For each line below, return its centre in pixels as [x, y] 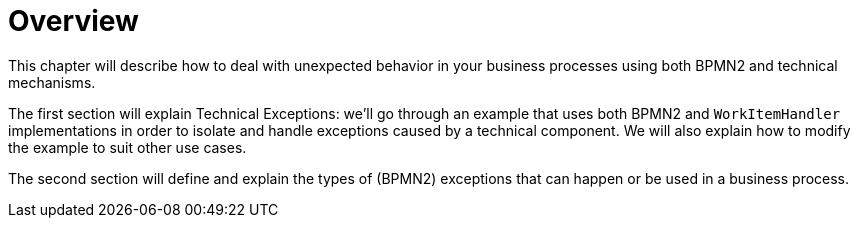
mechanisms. [52, 82]
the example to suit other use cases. [127, 147]
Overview [73, 21]
